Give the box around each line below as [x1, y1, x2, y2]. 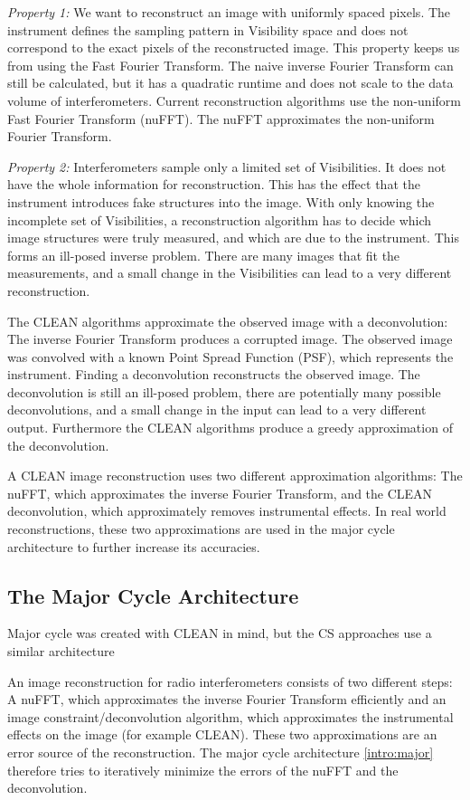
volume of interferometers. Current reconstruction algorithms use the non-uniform [7, 90, 461, 110]
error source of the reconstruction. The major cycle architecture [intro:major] [7, 742, 434, 761]
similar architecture [7, 642, 115, 661]
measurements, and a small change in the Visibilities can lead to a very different [7, 263, 452, 282]
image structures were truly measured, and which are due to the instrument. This [7, 228, 459, 247]
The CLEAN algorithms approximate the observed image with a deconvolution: [7, 311, 448, 330]
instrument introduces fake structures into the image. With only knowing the [7, 192, 435, 211]
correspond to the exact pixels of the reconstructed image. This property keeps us [7, 38, 460, 57]
